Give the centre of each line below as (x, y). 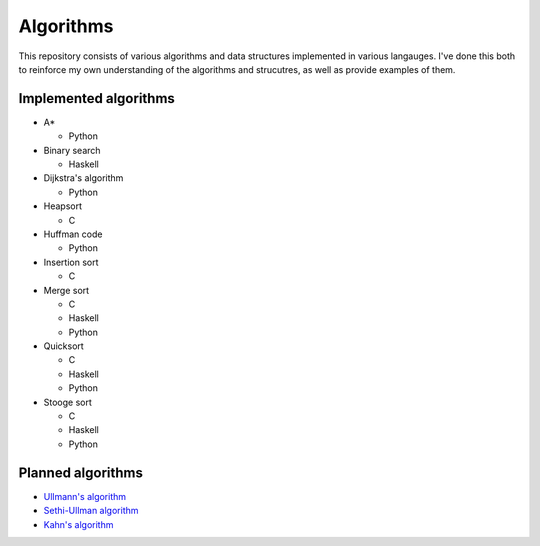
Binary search (72, 150)
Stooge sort (67, 402)
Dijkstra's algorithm (83, 178)
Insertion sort (71, 262)
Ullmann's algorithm (85, 496)
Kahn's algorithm (78, 524)
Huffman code (73, 234)
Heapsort (62, 206)
